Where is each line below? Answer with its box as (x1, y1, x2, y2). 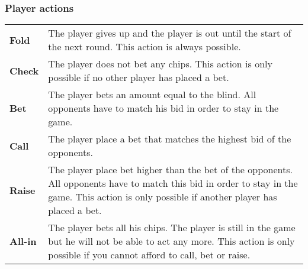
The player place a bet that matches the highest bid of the (48, 132, 291, 146)
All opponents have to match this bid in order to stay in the (48, 176, 298, 190)
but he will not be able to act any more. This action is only (48, 234, 295, 248)
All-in (9, 234, 37, 248)
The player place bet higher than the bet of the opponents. (48, 163, 293, 177)
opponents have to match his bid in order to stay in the (48, 101, 279, 115)
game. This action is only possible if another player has (48, 190, 277, 204)
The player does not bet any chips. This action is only (48, 57, 272, 71)
